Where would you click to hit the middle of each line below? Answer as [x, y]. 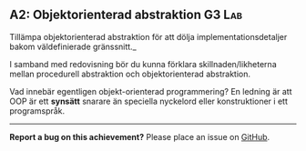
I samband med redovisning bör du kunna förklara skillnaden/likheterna [143, 64]
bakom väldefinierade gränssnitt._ [73, 46]
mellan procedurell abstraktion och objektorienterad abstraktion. [130, 74]
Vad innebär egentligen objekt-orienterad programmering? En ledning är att [151, 91]
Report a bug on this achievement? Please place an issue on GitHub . [140, 136]
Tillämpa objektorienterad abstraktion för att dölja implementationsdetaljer [148, 36]
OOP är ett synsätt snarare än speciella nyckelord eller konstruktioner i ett [149, 101]
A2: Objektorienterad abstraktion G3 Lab [126, 15]
